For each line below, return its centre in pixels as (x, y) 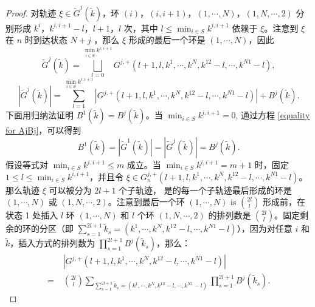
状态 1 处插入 (32, 215)
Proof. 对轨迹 (31, 12)
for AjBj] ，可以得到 (43, 130)
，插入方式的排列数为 (53, 243)
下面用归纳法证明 (40, 115)
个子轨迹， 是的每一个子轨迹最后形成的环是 (205, 190)
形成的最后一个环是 (167, 40)
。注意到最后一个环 (146, 202)
